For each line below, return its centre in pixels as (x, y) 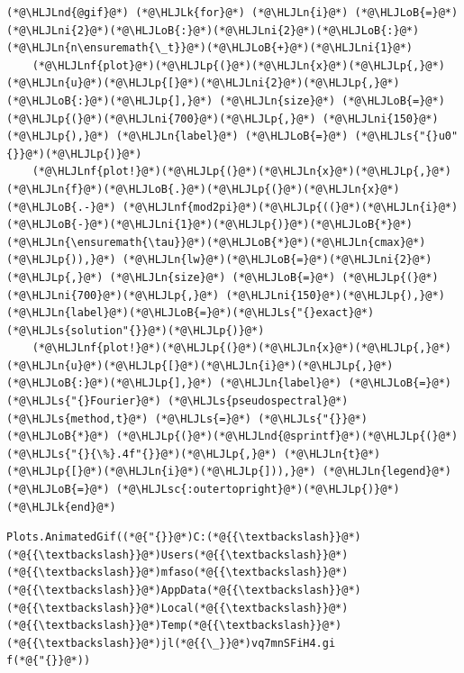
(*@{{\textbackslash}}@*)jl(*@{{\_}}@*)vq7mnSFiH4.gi (171, 643)
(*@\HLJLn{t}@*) (332, 454)
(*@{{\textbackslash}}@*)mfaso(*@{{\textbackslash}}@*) (177, 573)
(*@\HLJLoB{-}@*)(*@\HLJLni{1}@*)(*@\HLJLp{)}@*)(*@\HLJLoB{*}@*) (210, 225)
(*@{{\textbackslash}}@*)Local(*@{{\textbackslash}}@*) (177, 608)
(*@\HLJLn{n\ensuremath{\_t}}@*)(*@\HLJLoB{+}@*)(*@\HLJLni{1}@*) (210, 48)
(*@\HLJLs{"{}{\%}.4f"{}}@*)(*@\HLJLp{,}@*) (142, 454)
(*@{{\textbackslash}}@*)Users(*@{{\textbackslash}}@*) (177, 555)
